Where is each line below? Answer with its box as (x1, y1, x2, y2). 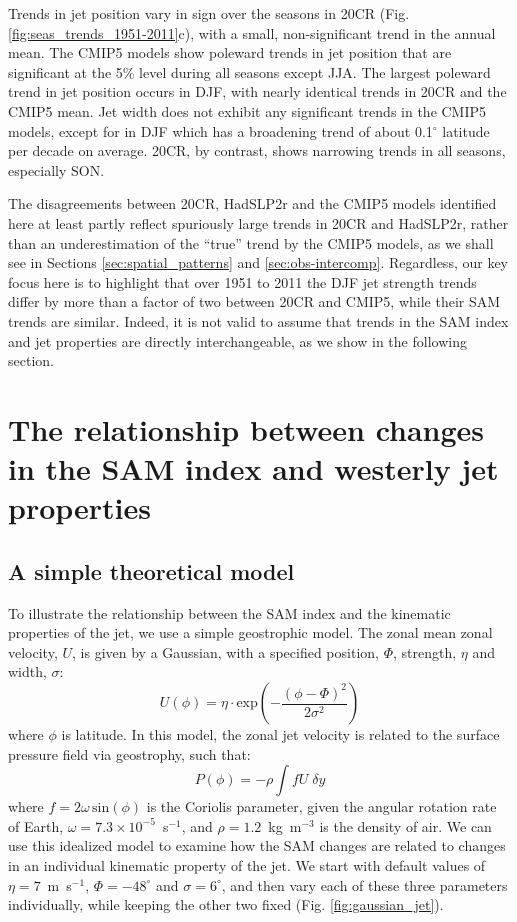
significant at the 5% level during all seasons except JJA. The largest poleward (8, 61, 491, 82)
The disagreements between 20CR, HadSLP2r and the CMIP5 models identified (8, 193, 497, 214)
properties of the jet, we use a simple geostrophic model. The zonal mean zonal (8, 622, 493, 643)
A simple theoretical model (8, 555, 295, 586)
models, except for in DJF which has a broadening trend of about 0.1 (8, 120, 433, 141)
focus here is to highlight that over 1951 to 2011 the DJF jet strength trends (8, 271, 477, 292)
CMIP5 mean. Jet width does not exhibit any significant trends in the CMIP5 (8, 100, 487, 121)
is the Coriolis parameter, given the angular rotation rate (146, 796, 497, 817)
